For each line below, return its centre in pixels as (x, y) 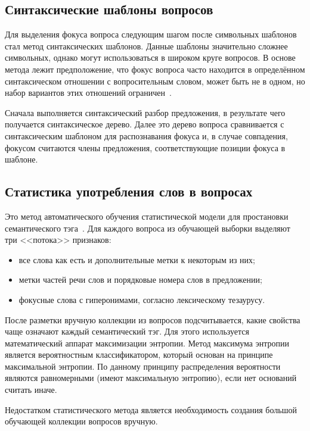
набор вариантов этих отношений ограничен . (88, 93)
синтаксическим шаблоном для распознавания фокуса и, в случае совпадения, (146, 135)
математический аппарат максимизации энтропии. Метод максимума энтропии (147, 343)
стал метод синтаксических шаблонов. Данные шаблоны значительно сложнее (146, 46)
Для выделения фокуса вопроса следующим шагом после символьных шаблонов (151, 34)
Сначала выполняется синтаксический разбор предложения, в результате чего (145, 112)
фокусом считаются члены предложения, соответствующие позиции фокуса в (145, 147)
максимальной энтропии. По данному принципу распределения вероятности (143, 366)
